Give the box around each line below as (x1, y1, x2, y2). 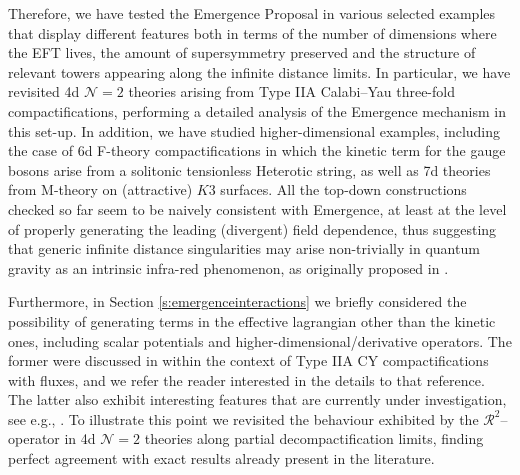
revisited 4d (8, 81, 80, 102)
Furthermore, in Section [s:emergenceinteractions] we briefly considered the (8, 291, 467, 312)
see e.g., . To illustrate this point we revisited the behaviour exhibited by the (8, 408, 479, 429)
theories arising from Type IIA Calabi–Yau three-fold (128, 81, 455, 102)
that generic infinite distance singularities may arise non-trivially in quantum (8, 238, 480, 259)
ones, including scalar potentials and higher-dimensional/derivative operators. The (8, 330, 512, 351)
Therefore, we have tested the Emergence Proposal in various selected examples (8, 3, 496, 23)
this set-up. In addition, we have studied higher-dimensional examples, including (8, 120, 501, 141)
